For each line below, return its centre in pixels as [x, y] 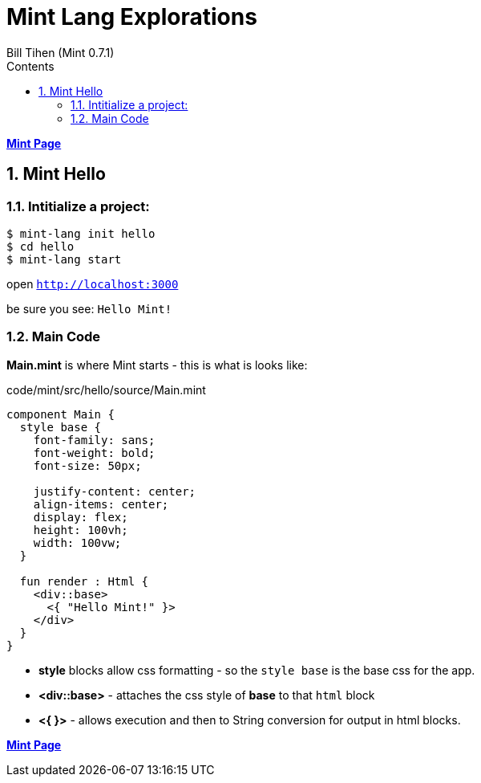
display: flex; [81, 517]
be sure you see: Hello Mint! [89, 308]
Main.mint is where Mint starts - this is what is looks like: [157, 365]
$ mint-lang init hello [81, 233]
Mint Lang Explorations [132, 17]
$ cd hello [40, 246]
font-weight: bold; [94, 453]
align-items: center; [101, 504]
